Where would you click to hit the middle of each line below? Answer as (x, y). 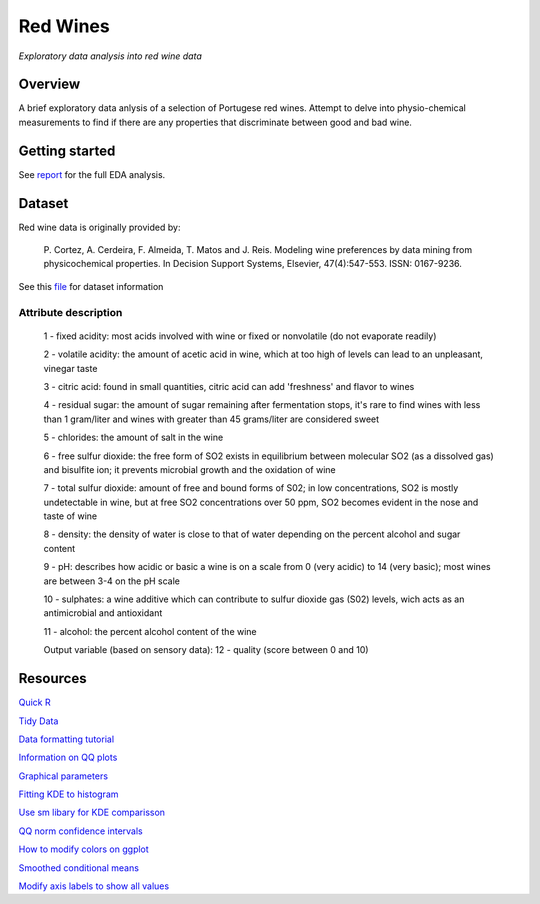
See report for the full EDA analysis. (92, 174)
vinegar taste (70, 368)
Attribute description (70, 312)
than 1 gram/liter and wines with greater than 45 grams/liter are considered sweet (211, 419)
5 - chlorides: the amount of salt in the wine (133, 437)
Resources (52, 678)
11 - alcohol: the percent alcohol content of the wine (150, 631)
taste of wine (70, 516)
